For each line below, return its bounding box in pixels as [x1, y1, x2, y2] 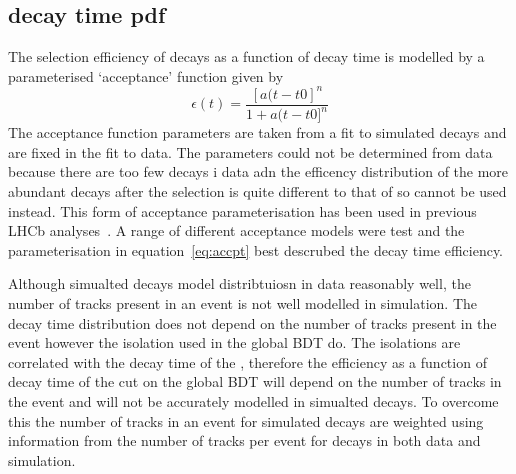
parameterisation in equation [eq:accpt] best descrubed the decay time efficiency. [8, 239, 504, 260]
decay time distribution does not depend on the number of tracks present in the [8, 312, 497, 333]
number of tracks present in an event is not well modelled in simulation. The [8, 293, 478, 314]
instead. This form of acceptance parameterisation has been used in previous [8, 200, 477, 221]
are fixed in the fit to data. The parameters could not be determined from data [8, 141, 493, 162]
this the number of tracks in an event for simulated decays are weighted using [8, 410, 484, 431]
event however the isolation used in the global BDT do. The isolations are [8, 332, 461, 353]
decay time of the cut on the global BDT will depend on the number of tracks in [8, 371, 502, 392]
